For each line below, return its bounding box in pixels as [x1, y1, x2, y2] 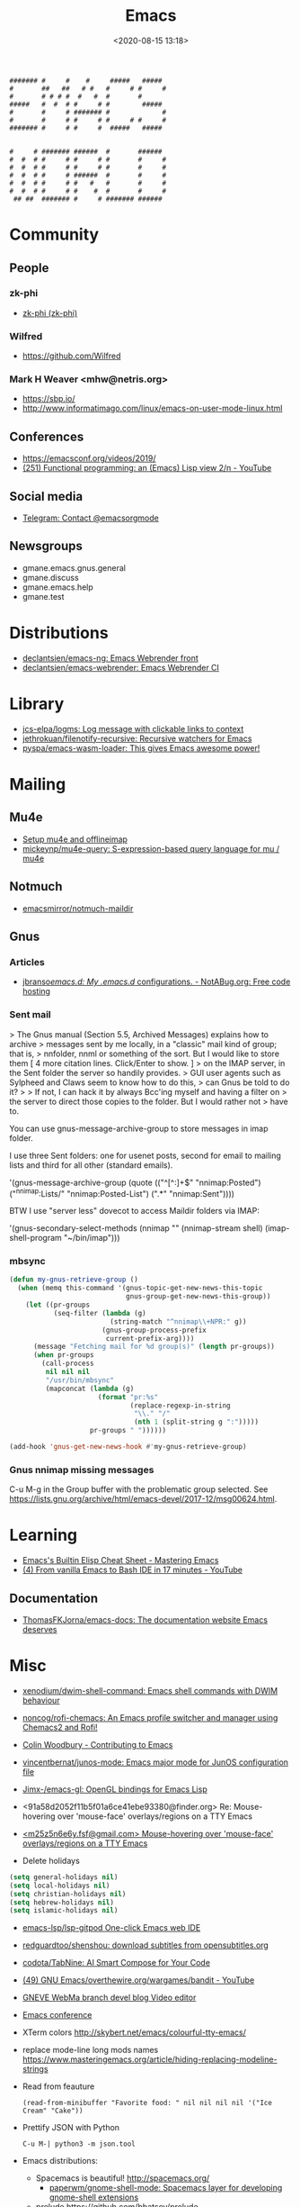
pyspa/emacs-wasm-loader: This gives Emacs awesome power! [22, 742, 260, 753]
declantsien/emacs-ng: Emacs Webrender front [22, 652, 199, 663]
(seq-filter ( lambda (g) [53, 1308, 146, 1317]
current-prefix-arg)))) [105, 1334, 195, 1343]
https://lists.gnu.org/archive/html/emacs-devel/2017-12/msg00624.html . [9, 1494, 278, 1505]
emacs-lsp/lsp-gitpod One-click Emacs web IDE [22, 1922, 201, 1933]
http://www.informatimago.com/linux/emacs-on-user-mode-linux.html [22, 403, 283, 414]
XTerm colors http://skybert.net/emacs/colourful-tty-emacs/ [22, 2027, 247, 2038]
